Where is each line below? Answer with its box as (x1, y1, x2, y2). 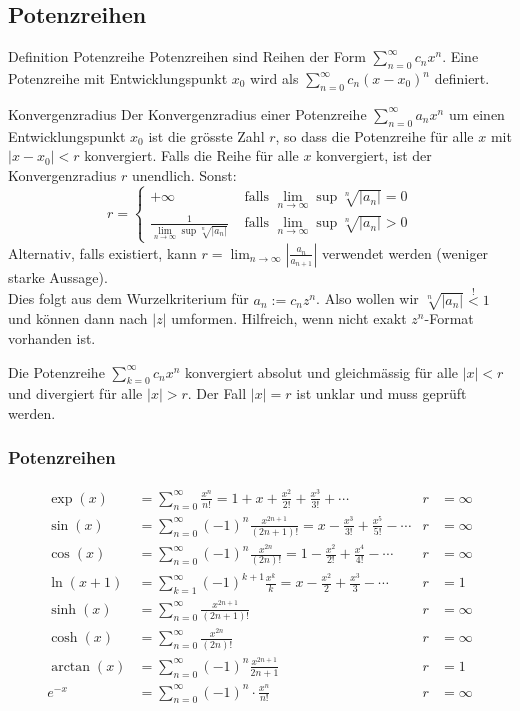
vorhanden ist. (8, 327, 96, 348)
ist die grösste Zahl (148, 125, 265, 146)
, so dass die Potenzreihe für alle (275, 125, 474, 146)
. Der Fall (187, 383, 247, 404)
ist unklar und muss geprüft (296, 383, 467, 404)
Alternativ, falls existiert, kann (8, 242, 197, 263)
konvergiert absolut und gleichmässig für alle (185, 361, 458, 382)
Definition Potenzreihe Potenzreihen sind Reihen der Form (8, 46, 366, 67)
